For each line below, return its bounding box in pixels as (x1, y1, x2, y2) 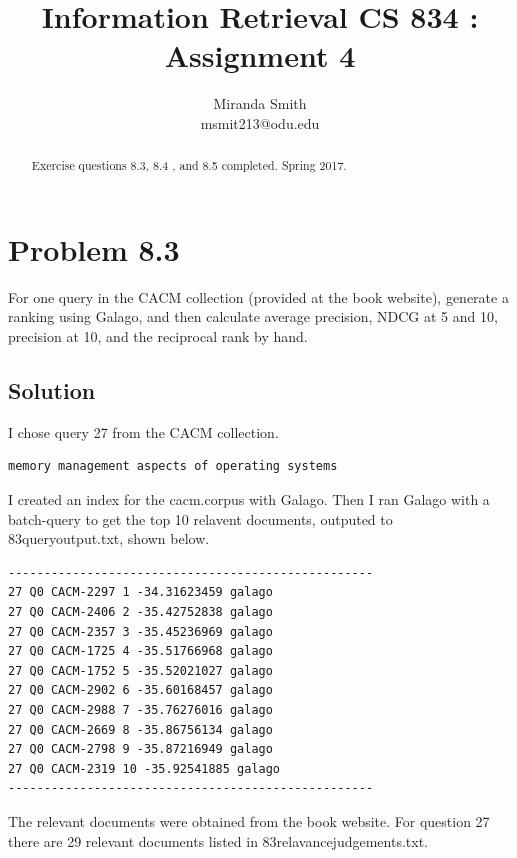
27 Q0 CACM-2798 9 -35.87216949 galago (8, 742, 273, 757)
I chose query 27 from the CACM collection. (8, 421, 279, 442)
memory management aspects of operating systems (8, 459, 338, 474)
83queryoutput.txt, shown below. (8, 528, 210, 549)
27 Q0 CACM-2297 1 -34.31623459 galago (8, 585, 273, 600)
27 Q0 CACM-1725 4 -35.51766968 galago (8, 644, 273, 659)
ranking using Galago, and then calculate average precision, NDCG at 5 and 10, (8, 306, 498, 327)
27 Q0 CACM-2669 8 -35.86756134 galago (8, 722, 273, 737)
